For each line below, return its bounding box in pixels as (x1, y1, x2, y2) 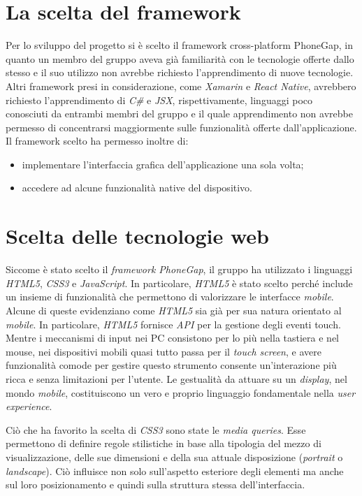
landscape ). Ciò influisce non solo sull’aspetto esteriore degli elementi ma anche (6, 463, 344, 478)
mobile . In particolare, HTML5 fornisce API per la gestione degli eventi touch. (6, 316, 341, 331)
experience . (6, 399, 52, 414)
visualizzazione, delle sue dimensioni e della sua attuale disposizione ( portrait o (6, 449, 343, 464)
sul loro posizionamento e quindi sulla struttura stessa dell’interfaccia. (6, 477, 305, 492)
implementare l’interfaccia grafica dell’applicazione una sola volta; (22, 156, 304, 171)
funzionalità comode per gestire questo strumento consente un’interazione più (6, 358, 337, 372)
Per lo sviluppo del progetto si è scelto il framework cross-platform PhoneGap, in (6, 38, 353, 52)
